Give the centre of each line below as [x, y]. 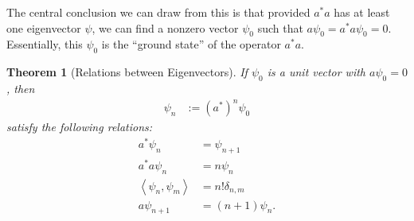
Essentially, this [45, 44]
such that [280, 27]
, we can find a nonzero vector [165, 27]
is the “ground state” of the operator [191, 44]
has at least [362, 12]
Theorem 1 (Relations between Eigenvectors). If [127, 72]
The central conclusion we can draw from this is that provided [158, 12]
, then [21, 88]
